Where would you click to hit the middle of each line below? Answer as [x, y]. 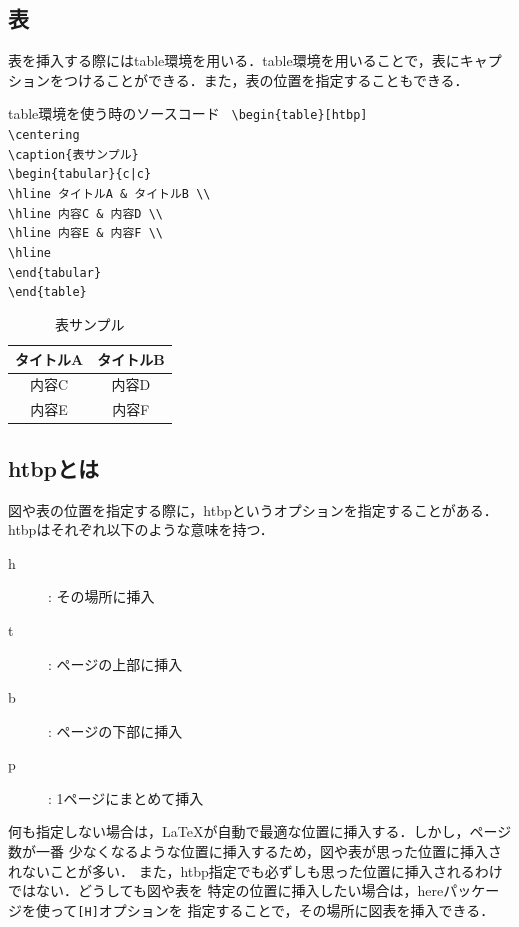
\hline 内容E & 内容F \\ [85, 233]
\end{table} [47, 292]
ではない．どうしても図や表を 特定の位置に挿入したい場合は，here [226, 890]
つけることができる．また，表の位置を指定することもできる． [266, 79]
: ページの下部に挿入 [115, 730]
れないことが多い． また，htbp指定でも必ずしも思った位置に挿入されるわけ [255, 870]
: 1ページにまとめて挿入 [126, 797]
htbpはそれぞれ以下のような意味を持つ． [141, 529]
